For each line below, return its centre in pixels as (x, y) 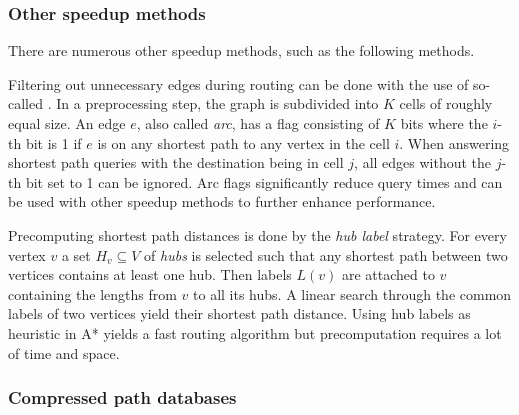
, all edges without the (423, 162)
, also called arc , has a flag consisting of (258, 123)
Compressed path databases (122, 397)
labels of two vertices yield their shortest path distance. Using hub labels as (239, 313)
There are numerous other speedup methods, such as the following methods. (241, 50)
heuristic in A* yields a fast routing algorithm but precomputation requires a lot (255, 332)
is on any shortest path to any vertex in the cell (243, 142)
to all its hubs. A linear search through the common (352, 293)
